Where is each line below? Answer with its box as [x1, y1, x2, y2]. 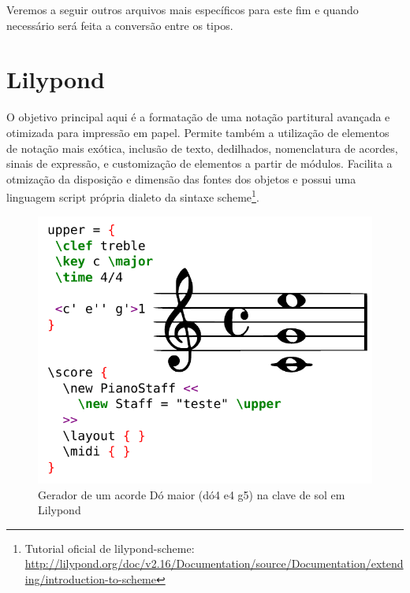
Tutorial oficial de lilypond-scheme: [24, 539, 195, 556]
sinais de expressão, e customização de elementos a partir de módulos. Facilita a [6, 155, 393, 172]
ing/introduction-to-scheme [24, 570, 156, 587]
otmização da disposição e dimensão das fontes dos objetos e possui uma [6, 170, 356, 187]
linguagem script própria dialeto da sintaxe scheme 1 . [6, 187, 259, 205]
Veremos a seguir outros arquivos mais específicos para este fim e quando [6, 2, 359, 17]
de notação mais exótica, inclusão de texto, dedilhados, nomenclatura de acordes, [6, 139, 398, 156]
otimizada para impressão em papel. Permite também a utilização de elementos [6, 124, 389, 140]
